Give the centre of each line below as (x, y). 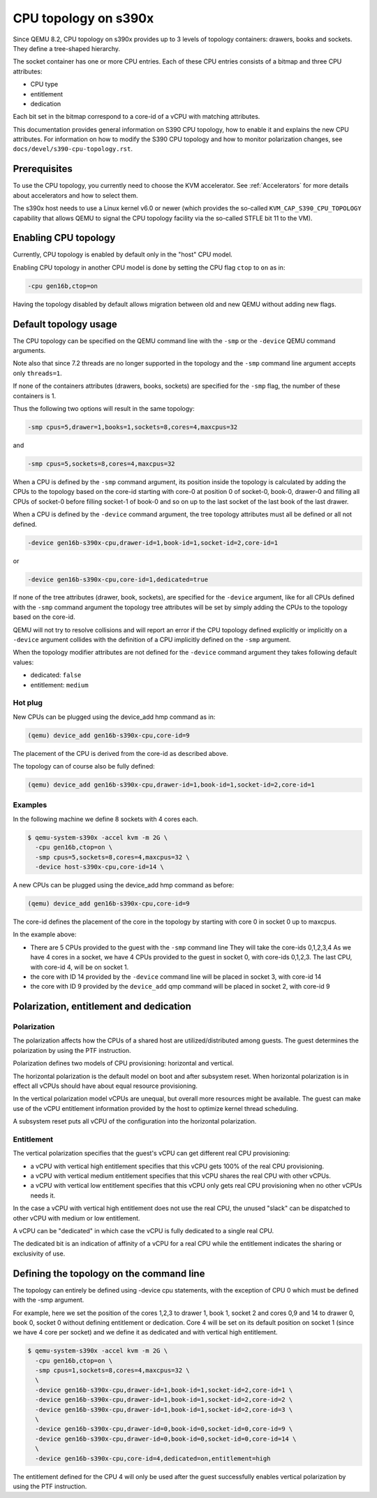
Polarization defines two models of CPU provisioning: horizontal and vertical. (123, 1063)
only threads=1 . (37, 373)
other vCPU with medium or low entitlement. (76, 1218)
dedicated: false (56, 675)
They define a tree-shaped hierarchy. (66, 48)
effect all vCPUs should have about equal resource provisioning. (105, 1086)
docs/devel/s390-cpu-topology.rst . (73, 149)
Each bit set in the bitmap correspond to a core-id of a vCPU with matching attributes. (136, 117)
